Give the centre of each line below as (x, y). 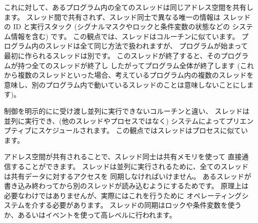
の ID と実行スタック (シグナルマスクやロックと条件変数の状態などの (117, 26)
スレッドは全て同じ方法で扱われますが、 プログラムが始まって (147, 46)
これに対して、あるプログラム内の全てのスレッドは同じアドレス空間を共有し (129, 7)
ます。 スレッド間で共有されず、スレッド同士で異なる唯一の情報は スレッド (127, 17)
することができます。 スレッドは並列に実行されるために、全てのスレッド (129, 166)
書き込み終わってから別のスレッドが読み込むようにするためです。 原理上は (126, 186)
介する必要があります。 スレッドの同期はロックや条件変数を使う (136, 205)
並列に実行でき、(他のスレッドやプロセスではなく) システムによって (115, 120)
